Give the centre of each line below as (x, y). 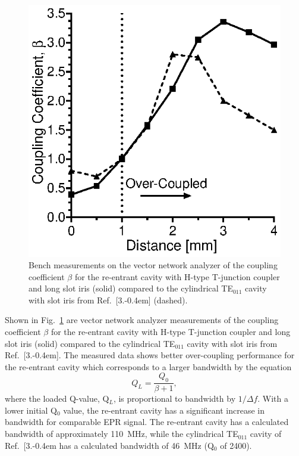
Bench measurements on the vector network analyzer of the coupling (153, 265)
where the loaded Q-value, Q (57, 398)
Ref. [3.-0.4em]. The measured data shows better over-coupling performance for (150, 355)
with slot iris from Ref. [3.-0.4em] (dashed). (108, 300)
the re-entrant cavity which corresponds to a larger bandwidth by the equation (148, 366)
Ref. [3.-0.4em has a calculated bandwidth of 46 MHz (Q (109, 445)
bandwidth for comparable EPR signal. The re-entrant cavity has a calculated (147, 422)
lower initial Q (31, 410)
